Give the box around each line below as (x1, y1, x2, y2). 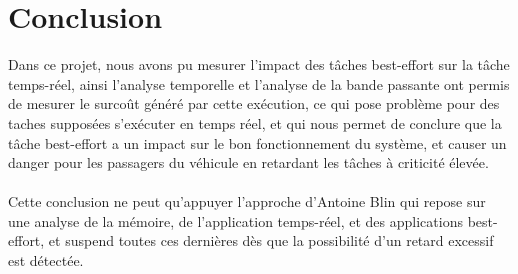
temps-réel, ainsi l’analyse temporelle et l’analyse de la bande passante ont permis (8, 73, 510, 94)
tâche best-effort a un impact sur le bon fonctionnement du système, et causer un (8, 132, 507, 153)
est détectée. (8, 250, 84, 271)
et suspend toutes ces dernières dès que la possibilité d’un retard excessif (48, 230, 494, 251)
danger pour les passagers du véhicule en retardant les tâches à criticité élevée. (8, 152, 489, 173)
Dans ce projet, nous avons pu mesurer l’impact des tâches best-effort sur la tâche (8, 54, 510, 75)
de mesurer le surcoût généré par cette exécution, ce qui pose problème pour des (8, 93, 500, 114)
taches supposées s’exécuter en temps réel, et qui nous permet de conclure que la (8, 112, 502, 133)
